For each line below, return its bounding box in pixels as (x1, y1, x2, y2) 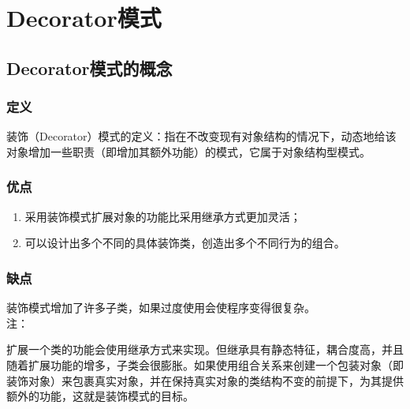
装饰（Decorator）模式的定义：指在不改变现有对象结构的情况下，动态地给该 (6, 128, 397, 144)
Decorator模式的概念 (6, 55, 173, 80)
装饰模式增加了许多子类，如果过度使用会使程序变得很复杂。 (6, 299, 315, 316)
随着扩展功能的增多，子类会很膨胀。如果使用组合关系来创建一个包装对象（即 (6, 356, 404, 373)
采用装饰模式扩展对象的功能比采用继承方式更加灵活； (24, 208, 301, 224)
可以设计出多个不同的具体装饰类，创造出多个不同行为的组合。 (24, 235, 345, 251)
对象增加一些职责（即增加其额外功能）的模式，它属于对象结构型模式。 (6, 143, 371, 159)
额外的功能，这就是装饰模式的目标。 (6, 388, 194, 404)
